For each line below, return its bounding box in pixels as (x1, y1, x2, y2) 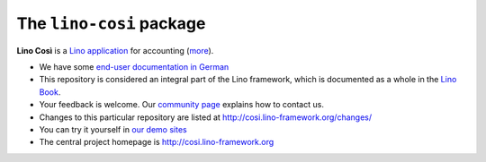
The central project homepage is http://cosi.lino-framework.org (39, 137, 274, 148)
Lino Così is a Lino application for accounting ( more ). (16, 45, 214, 55)
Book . (39, 86, 61, 98)
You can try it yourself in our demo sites (39, 124, 188, 134)
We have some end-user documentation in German (39, 61, 229, 72)
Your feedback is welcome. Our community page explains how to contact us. (39, 99, 324, 110)
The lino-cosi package (16, 13, 206, 33)
